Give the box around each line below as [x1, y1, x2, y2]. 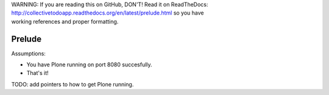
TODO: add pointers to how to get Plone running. [11, 80, 134, 88]
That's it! [26, 69, 49, 77]
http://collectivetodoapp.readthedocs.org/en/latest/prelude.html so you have [11, 9, 204, 16]
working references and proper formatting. [11, 18, 119, 25]
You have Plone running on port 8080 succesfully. [26, 61, 152, 68]
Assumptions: [11, 49, 46, 57]
